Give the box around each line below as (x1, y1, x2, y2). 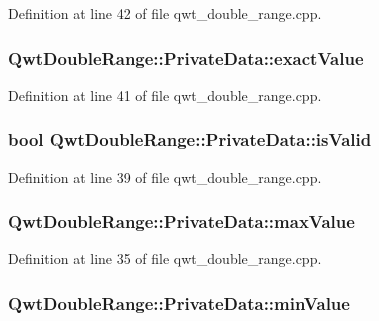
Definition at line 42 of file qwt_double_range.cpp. (8, 3, 322, 23)
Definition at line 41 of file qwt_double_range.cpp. (8, 84, 322, 105)
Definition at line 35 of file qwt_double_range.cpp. (8, 248, 322, 269)
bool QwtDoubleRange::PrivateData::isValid (8, 127, 372, 152)
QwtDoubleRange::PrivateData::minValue (8, 290, 350, 315)
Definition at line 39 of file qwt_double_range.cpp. (8, 166, 322, 187)
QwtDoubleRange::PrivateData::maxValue (8, 209, 355, 234)
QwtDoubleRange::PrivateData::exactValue (8, 45, 364, 70)
